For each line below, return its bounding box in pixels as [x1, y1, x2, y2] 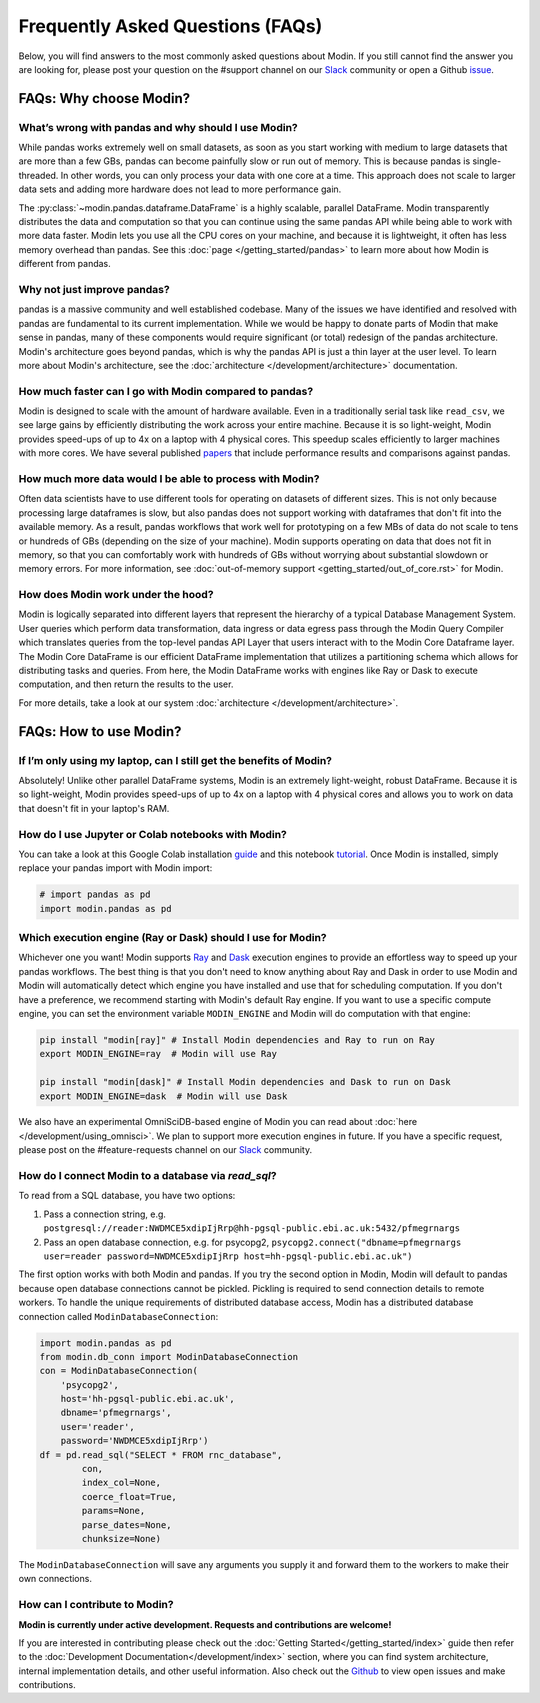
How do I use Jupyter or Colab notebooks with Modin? [18, 827, 287, 841]
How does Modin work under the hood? [18, 588, 214, 602]
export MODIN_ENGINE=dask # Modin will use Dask [39, 1090, 288, 1102]
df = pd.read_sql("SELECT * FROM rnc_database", [39, 1449, 283, 1460]
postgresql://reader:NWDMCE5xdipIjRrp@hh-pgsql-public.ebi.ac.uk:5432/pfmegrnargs [43, 1223, 460, 1234]
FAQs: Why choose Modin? [18, 90, 191, 107]
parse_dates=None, [81, 1519, 172, 1530]
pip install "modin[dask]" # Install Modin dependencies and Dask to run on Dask [39, 1076, 452, 1088]
